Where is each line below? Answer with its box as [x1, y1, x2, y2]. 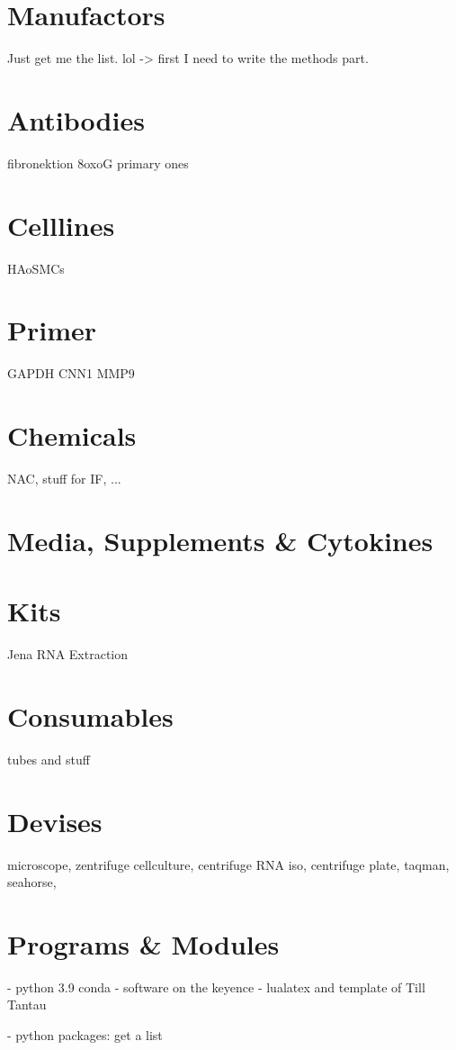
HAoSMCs [7, 258, 65, 277]
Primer [7, 312, 97, 348]
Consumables [7, 697, 174, 734]
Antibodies [7, 101, 145, 138]
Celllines [7, 206, 115, 243]
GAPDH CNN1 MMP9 [7, 364, 135, 383]
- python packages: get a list [7, 1026, 163, 1045]
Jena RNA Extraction [7, 645, 129, 664]
